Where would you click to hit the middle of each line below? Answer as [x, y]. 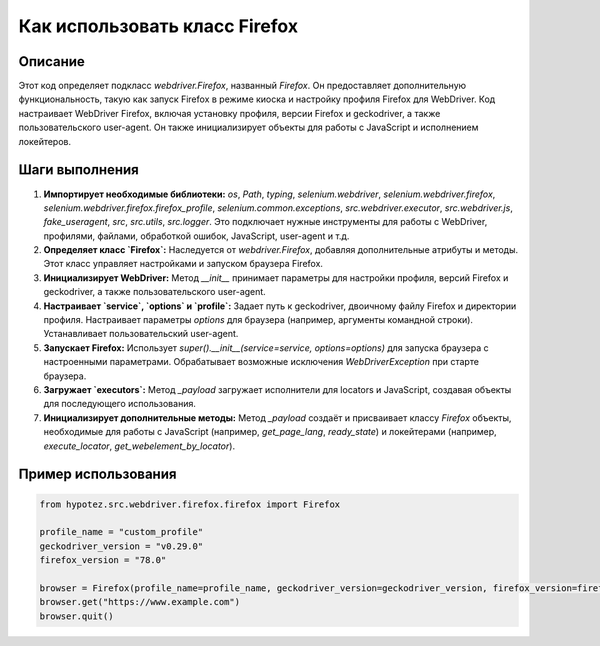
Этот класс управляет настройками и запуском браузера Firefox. [183, 264]
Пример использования [97, 474]
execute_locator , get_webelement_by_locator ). [139, 446]
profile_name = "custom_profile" [121, 532]
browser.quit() [76, 616]
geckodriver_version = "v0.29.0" [121, 546]
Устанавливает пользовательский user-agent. [141, 334]
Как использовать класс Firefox [158, 26]
